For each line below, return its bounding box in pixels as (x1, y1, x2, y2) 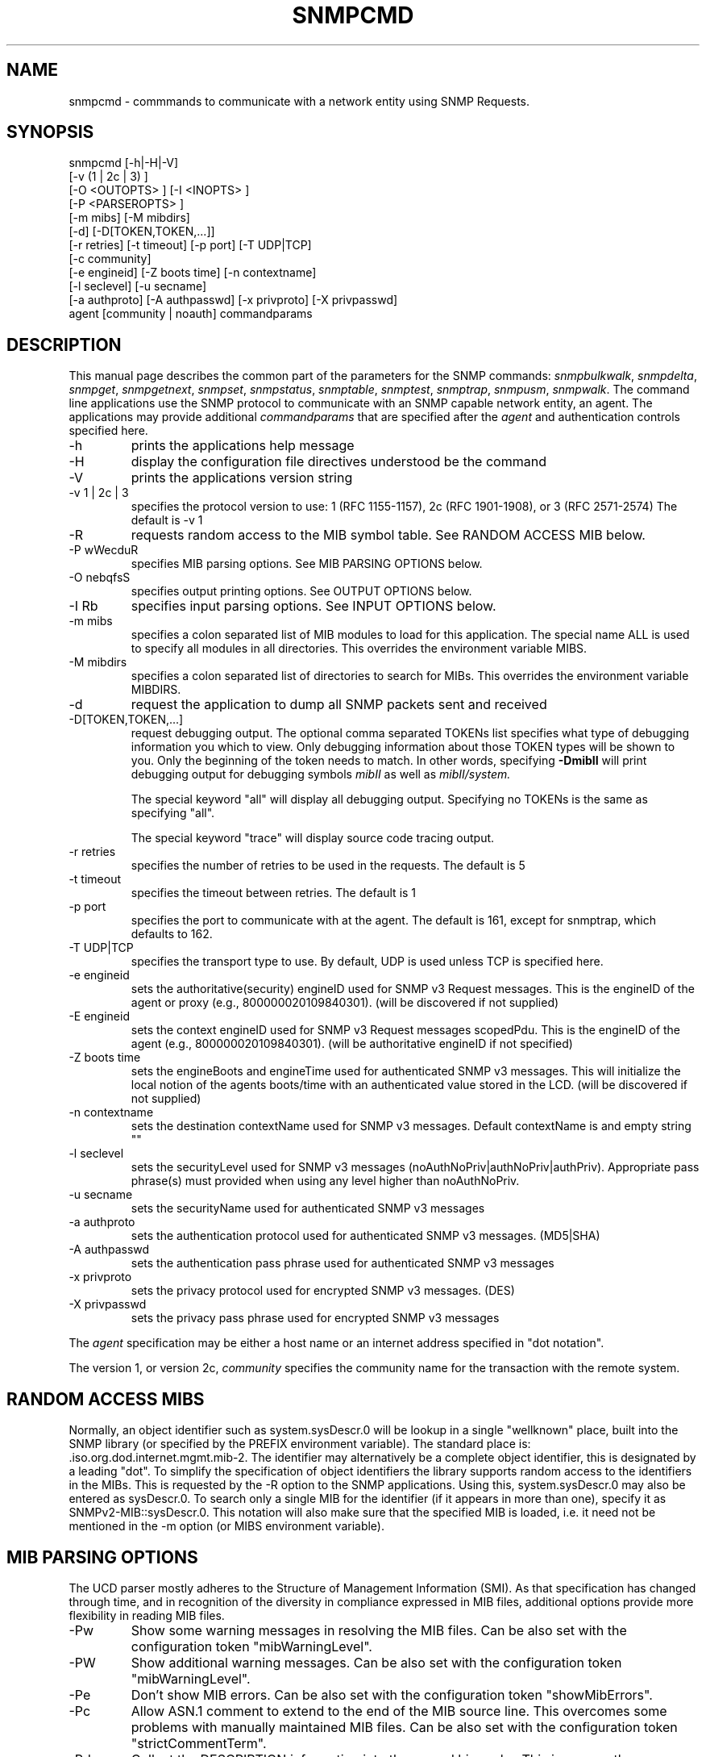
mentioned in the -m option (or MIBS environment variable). (69, 1519, 385, 1534)
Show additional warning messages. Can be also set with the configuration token (131, 1654, 622, 1671)
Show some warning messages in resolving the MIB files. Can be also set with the (131, 1621, 627, 1638)
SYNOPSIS (6, 122, 94, 143)
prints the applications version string (131, 470, 353, 486)
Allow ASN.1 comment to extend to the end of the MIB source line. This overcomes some (131, 1702, 667, 1719)
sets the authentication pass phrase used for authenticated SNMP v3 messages (131, 1256, 554, 1271)
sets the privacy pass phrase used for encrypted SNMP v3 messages (131, 1311, 500, 1325)
